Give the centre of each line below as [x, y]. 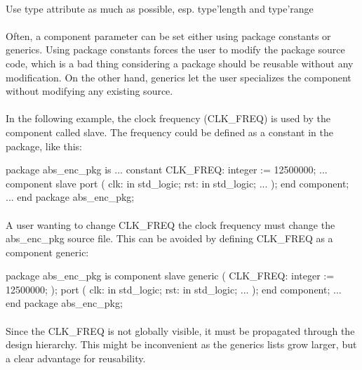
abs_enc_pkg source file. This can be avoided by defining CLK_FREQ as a [169, 238]
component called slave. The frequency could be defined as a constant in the [169, 132]
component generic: [47, 252]
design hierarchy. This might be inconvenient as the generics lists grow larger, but [181, 344]
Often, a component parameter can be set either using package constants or [168, 35]
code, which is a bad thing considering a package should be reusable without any [180, 63]
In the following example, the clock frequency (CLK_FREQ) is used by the [168, 118]
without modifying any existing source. [89, 91]
